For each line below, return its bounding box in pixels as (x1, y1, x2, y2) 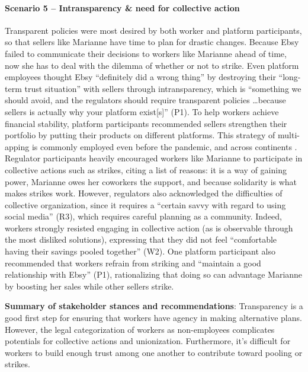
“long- (278, 71, 301, 83)
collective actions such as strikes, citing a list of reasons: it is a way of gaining (5, 163, 287, 176)
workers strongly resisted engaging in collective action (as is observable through (5, 221, 293, 234)
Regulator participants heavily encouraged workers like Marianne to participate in (5, 152, 303, 164)
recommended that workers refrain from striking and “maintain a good (5, 256, 261, 269)
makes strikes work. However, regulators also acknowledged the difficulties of (5, 187, 283, 199)
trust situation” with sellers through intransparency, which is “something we (24, 82, 301, 94)
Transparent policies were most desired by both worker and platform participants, (5, 24, 302, 36)
